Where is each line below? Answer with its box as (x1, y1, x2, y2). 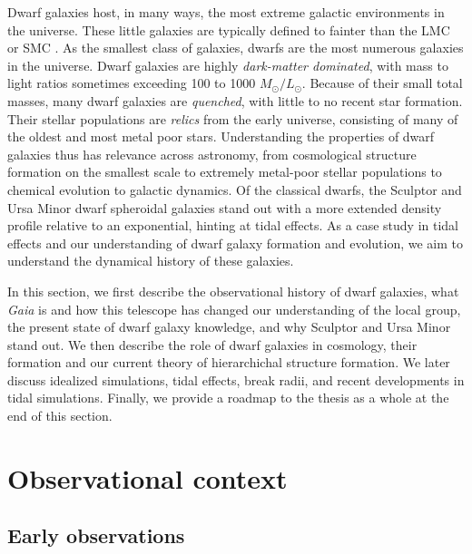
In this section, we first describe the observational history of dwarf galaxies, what (7, 281, 459, 300)
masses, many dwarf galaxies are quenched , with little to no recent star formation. (7, 91, 463, 110)
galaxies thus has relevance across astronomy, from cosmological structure (7, 144, 417, 163)
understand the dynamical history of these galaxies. (7, 251, 294, 270)
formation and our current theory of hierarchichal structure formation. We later (7, 353, 450, 372)
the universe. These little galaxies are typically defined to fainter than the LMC (7, 20, 450, 39)
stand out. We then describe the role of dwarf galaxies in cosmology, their (7, 335, 418, 354)
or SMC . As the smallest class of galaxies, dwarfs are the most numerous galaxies (7, 38, 464, 57)
